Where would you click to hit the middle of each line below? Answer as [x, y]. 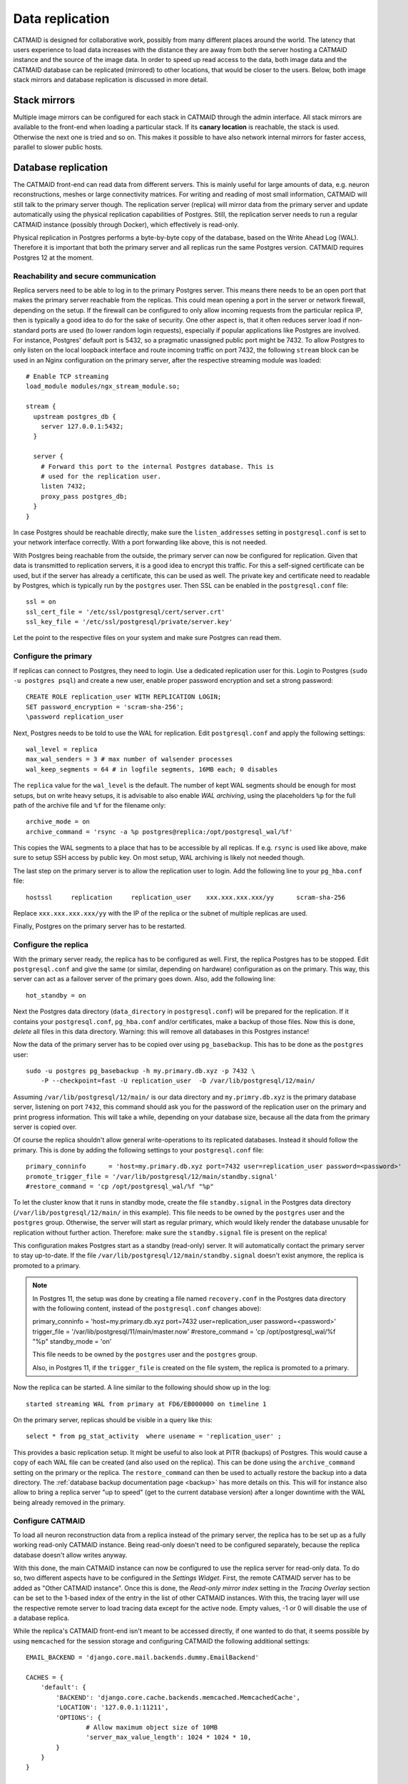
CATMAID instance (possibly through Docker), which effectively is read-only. [126, 224]
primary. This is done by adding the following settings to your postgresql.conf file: [138, 1150]
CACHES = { [45, 1677]
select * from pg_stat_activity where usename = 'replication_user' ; [154, 1436]
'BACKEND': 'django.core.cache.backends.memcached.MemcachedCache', [178, 1697]
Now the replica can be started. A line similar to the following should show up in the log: [142, 1387]
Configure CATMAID [49, 1521]
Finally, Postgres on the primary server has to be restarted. [100, 926]
